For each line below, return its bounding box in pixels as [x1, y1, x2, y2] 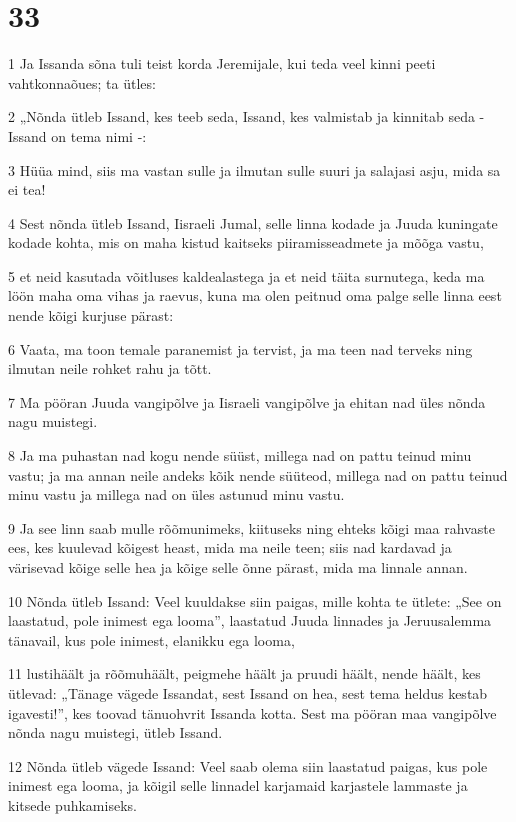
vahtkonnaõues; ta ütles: [8, 72, 156, 93]
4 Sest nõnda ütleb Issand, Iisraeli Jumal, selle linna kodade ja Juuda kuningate [8, 212, 498, 233]
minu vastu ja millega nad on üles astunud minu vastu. [8, 484, 345, 505]
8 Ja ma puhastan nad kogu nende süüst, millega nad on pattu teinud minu [8, 445, 472, 466]
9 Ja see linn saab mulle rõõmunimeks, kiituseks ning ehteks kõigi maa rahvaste [8, 517, 495, 538]
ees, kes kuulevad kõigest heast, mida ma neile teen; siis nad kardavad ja [8, 537, 452, 558]
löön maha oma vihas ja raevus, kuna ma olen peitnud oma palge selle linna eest [8, 285, 502, 306]
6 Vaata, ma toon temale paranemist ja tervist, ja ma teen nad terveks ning [8, 338, 473, 359]
